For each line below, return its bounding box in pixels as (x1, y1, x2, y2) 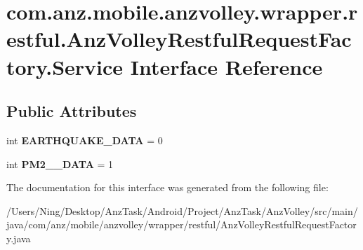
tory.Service (6, 52, 124, 81)
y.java (6, 230, 31, 245)
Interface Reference (130, 52, 323, 81)
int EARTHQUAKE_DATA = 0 (6, 132, 163, 147)
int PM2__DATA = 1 (6, 156, 114, 171)
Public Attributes (6, 100, 137, 122)
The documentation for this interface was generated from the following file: (6, 180, 329, 195)
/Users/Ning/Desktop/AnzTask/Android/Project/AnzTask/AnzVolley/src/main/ (6, 203, 358, 218)
